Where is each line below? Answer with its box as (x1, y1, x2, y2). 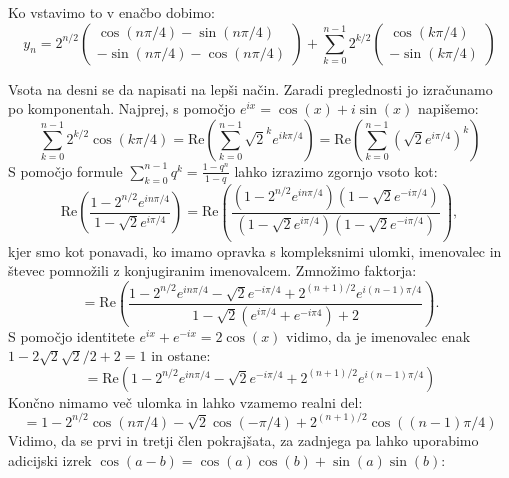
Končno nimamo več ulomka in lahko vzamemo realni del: (8, 391, 363, 412)
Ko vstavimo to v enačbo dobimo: (8, 2, 215, 22)
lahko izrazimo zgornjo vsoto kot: (234, 160, 438, 181)
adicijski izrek (8, 449, 92, 470)
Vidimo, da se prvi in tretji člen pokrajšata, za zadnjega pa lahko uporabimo (8, 429, 479, 450)
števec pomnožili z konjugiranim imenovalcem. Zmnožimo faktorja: (8, 260, 417, 281)
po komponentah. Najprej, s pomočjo (8, 98, 236, 119)
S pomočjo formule (8, 160, 123, 181)
